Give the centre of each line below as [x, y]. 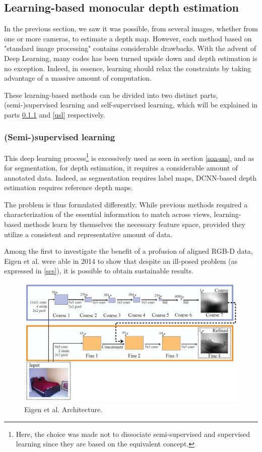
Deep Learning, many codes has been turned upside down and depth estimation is [131, 58]
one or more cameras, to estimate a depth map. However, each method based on [128, 38]
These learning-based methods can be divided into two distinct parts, [111, 95]
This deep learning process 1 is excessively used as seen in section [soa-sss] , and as [129, 157]
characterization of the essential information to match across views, [108, 214]
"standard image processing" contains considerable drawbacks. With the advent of [130, 48]
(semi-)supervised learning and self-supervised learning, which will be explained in [131, 105]
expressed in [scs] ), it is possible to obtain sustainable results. [99, 271]
